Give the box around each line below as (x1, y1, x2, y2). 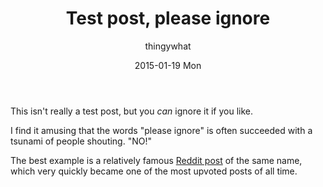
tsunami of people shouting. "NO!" (10, 135, 153, 147)
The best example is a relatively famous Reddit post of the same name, (10, 154, 303, 166)
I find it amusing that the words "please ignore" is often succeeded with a (10, 124, 313, 136)
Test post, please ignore (65, 7, 271, 30)
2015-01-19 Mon (134, 59, 202, 71)
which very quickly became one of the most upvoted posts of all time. (10, 165, 298, 177)
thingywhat (144, 40, 192, 52)
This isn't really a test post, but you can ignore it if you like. (10, 105, 254, 117)
